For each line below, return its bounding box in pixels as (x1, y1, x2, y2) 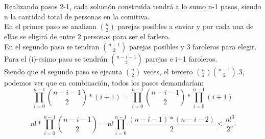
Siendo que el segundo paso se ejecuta (4, 66, 123, 76)
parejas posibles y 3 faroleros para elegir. (129, 41, 257, 51)
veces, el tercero (143, 66, 193, 76)
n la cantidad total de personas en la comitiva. (4, 11, 150, 21)
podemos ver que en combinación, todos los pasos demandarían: (4, 77, 204, 88)
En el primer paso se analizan (4, 21, 97, 32)
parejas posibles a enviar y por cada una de (117, 21, 254, 32)
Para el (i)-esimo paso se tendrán (4, 53, 108, 64)
